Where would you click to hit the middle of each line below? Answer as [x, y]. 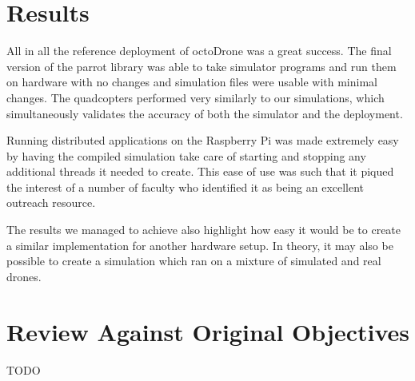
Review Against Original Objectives [208, 331]
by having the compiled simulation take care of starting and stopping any [186, 155]
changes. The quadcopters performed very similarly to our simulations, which [196, 97]
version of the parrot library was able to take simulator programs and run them [202, 66]
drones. [24, 276]
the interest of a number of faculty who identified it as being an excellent [186, 187]
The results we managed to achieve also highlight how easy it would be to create [204, 230]
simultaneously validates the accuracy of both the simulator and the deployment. [205, 113]
